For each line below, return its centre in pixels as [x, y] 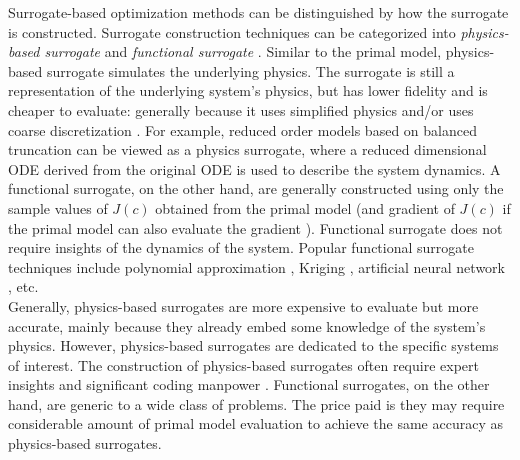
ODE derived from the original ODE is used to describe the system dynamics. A [254, 168]
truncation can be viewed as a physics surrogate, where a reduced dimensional [247, 149]
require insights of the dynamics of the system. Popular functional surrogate [241, 247]
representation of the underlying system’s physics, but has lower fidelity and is [248, 90]
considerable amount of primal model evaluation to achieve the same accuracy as [255, 423]
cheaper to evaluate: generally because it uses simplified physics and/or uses [241, 109]
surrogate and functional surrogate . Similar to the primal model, [243, 51]
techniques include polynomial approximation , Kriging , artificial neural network [256, 266]
